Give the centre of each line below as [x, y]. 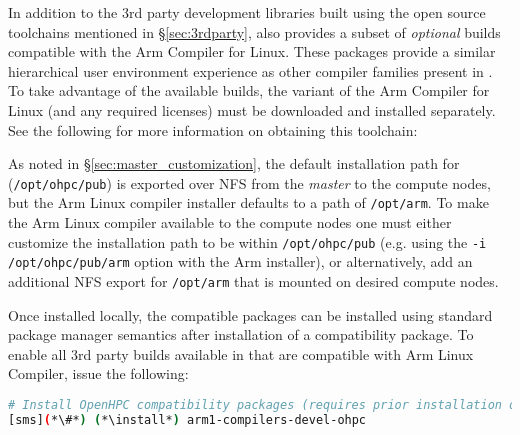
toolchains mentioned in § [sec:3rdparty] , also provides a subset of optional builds [254, 31]
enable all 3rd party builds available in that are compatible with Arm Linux [241, 353]
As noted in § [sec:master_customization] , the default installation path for [234, 163]
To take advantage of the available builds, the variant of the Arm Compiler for [249, 90]
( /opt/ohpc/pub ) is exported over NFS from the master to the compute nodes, [249, 182]
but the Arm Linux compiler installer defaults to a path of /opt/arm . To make [248, 202]
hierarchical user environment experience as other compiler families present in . [250, 70]
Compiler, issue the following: [98, 373]
